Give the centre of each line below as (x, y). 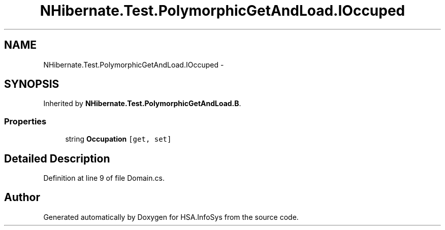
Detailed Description (57, 158)
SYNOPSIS (32, 84)
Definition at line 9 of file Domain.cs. (104, 178)
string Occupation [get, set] (118, 139)
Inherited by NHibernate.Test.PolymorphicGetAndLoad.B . (142, 104)
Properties (25, 121)
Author (22, 198)
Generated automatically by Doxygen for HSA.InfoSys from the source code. (171, 217)
